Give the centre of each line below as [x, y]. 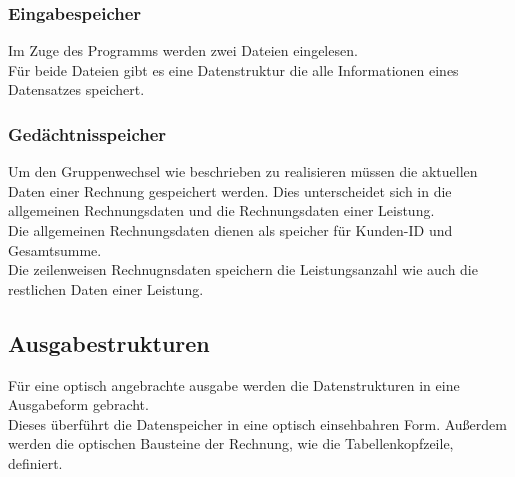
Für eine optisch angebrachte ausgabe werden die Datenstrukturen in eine [234, 384]
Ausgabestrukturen [109, 342]
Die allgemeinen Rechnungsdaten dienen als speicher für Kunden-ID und [230, 230]
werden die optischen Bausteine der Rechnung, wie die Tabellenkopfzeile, [231, 443]
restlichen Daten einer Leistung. [106, 288]
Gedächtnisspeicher [87, 133]
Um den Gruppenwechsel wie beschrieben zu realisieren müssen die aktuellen [243, 171]
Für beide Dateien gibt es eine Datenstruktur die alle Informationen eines [233, 69]
